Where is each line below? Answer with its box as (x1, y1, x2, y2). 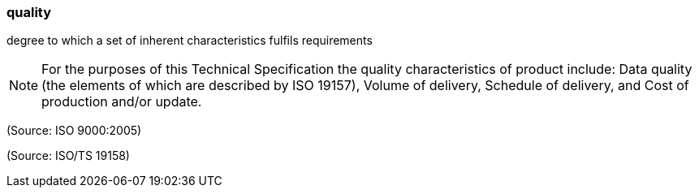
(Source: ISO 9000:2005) (6, 123, 142, 138)
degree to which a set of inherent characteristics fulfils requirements (6, 33, 373, 48)
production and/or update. (41, 93, 202, 110)
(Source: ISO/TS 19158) (6, 149, 130, 163)
